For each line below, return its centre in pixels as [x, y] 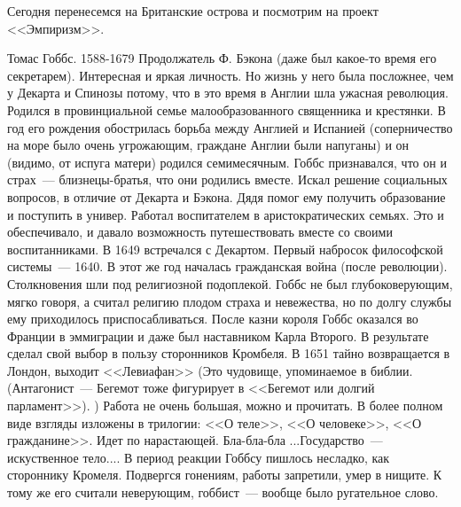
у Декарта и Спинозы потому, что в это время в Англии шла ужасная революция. [228, 93]
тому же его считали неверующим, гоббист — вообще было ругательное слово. [223, 492]
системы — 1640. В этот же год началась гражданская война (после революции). [227, 266]
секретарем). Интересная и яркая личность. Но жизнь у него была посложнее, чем [230, 75]
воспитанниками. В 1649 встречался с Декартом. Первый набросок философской [225, 249]
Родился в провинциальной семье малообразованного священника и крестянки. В [227, 109]
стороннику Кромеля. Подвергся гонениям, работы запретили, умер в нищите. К [225, 475]
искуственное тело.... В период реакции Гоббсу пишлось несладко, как [199, 457]
